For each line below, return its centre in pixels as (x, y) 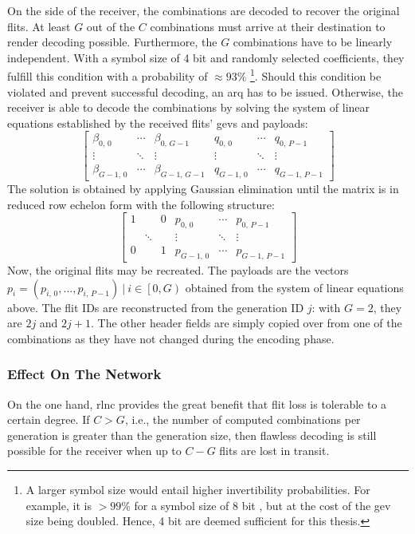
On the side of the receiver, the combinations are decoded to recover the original (204, 10)
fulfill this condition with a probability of (108, 76)
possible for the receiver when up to (94, 451)
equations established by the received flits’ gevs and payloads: (158, 123)
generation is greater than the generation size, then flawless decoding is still (192, 435)
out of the (111, 26)
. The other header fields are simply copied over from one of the (246, 323)
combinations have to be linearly (313, 42)
